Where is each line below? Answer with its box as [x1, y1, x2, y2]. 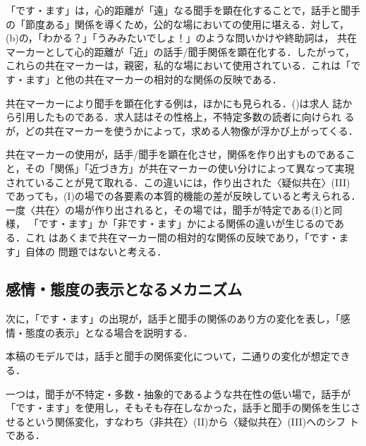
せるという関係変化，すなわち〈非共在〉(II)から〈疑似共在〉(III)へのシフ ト [6, 414, 359, 428]
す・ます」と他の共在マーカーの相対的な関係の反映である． [6, 71, 282, 86]
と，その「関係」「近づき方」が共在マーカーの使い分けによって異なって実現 [6, 160, 355, 175]
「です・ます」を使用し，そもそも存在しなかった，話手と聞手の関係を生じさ [6, 400, 361, 415]
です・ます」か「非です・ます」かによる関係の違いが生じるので [38, 216, 335, 231]
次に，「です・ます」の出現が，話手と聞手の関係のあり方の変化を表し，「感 [6, 311, 350, 326]
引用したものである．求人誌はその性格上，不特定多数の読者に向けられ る [15, 109, 355, 124]
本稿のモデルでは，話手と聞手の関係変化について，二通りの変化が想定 [6, 349, 331, 363]
